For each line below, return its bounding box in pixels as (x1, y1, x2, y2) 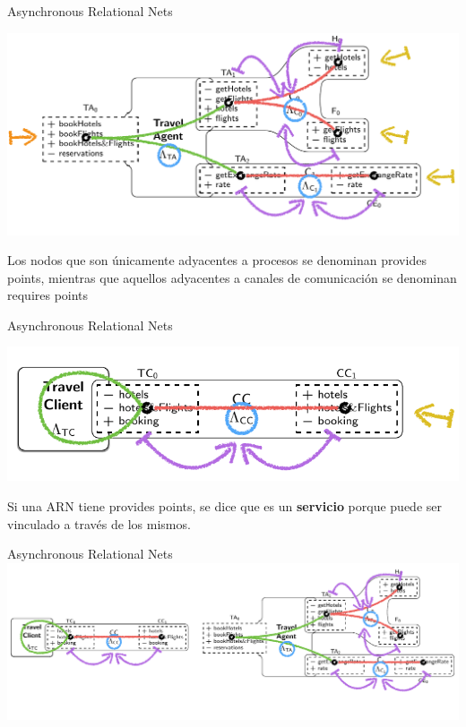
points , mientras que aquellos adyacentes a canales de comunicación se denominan (7, 268, 457, 287)
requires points (7, 286, 89, 304)
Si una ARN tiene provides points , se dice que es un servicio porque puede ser (7, 496, 442, 515)
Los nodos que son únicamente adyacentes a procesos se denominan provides (7, 251, 427, 269)
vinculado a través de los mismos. (7, 514, 191, 533)
